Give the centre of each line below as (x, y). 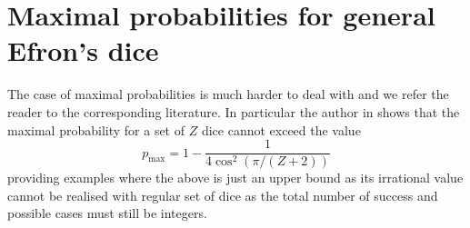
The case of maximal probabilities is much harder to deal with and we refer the (228, 94)
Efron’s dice (83, 50)
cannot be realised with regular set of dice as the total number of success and (223, 195)
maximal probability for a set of (96, 129)
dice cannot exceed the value (281, 129)
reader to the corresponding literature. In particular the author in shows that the (234, 111)
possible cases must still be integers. (107, 213)
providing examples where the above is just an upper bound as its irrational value (235, 178)
